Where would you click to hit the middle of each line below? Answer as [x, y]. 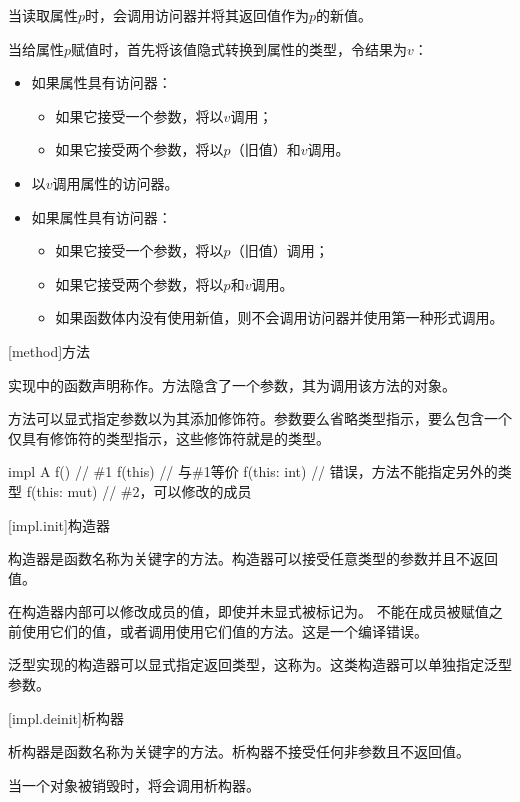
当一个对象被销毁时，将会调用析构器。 [134, 784]
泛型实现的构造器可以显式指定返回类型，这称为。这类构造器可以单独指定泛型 [260, 664]
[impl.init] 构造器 [59, 524]
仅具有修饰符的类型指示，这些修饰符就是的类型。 [169, 437]
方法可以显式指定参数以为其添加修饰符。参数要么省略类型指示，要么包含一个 [260, 418]
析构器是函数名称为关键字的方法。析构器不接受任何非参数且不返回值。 [239, 751]
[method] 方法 [49, 350]
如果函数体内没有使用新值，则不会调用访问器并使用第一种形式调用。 [279, 317]
